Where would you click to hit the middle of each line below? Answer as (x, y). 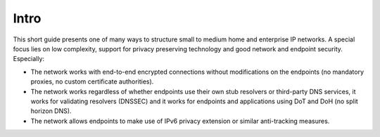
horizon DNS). (51, 111)
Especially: (29, 59)
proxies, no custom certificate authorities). (92, 81)
